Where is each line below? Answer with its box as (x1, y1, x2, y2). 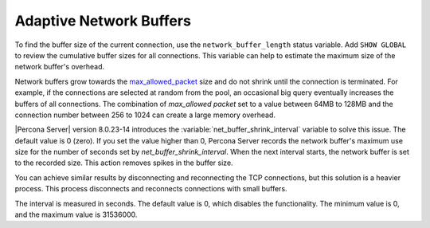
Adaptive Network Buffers (14, 12, 191, 29)
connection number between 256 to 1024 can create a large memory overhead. (14, 110, 276, 120)
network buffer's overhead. (14, 62, 105, 72)
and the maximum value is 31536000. (14, 210, 138, 219)
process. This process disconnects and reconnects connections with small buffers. (14, 184, 287, 194)
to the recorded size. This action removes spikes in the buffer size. (14, 158, 234, 167)
